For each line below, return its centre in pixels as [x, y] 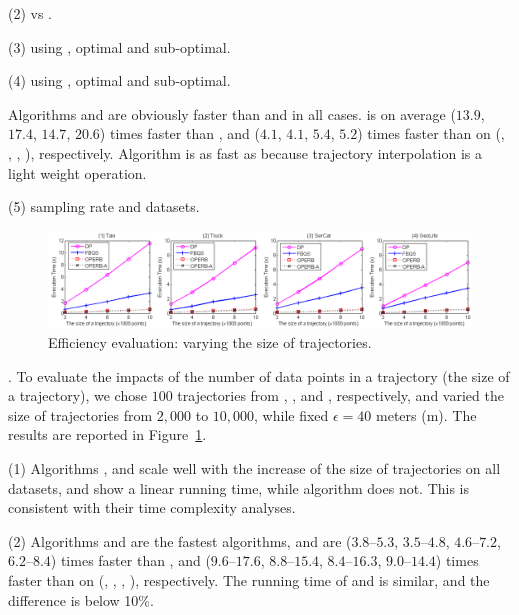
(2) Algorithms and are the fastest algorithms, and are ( [180, 540]
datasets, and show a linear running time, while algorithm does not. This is [239, 487]
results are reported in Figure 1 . [107, 434]
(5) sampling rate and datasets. [104, 206]
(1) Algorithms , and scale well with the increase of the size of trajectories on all [254, 468]
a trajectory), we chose [77, 395]
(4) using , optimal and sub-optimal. [119, 80]
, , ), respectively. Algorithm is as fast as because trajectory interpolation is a [245, 152]
